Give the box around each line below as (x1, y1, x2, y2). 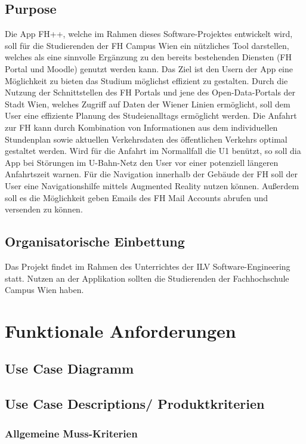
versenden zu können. (5, 203, 83, 215)
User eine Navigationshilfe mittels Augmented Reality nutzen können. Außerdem (5, 179, 299, 192)
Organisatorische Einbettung (5, 232, 185, 251)
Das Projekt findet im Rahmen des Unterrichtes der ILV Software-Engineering (5, 260, 290, 272)
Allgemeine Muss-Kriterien (5, 425, 138, 440)
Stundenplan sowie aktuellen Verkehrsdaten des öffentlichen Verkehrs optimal (5, 132, 288, 145)
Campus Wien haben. (5, 283, 84, 296)
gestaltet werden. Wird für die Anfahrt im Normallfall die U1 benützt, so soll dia (5, 144, 301, 157)
